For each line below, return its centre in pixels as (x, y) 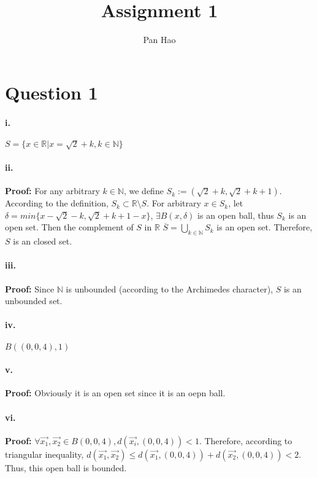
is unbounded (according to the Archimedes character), (170, 288)
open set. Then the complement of (69, 227)
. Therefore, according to (246, 440)
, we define (143, 191)
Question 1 (52, 92)
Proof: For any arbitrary (52, 191)
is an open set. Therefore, (265, 227)
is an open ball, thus (236, 215)
